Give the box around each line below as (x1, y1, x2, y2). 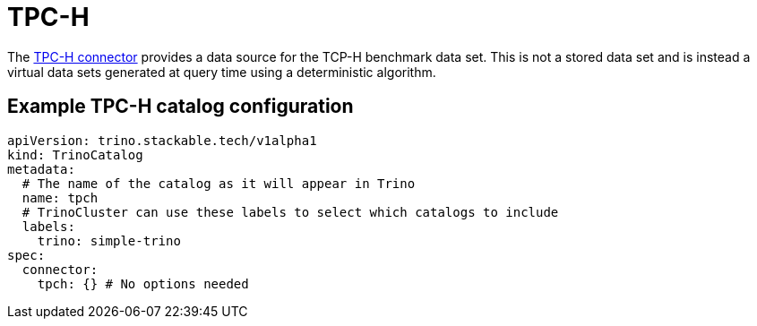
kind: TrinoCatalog (7, 147, 143, 162)
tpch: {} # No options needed (37, 276, 249, 291)
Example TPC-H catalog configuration (7, 95, 354, 118)
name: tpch (22, 190, 99, 205)
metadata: (7, 161, 75, 176)
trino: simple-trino (37, 233, 181, 248)
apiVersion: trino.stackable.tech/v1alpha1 (7, 133, 317, 148)
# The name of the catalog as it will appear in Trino (22, 176, 416, 191)
